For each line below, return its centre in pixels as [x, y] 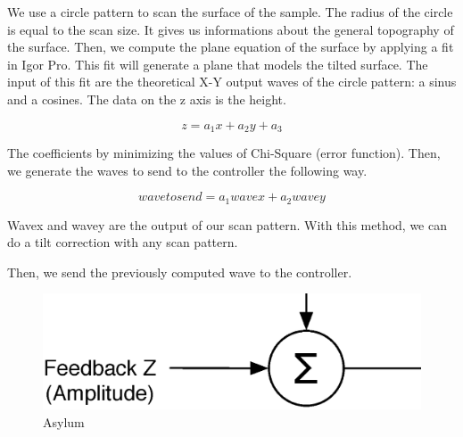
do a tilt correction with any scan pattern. [123, 242]
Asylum [64, 421]
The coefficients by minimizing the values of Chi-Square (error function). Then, [224, 153]
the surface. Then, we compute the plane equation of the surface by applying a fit [231, 47]
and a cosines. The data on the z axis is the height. [147, 99]
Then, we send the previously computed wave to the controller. [180, 272]
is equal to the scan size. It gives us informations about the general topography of [231, 29]
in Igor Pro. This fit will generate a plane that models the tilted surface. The [218, 64]
